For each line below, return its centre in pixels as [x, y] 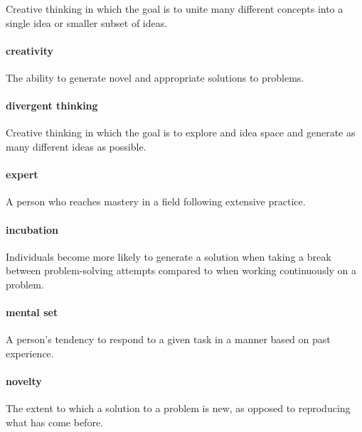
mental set [32, 312]
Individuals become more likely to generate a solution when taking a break [169, 256]
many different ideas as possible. [76, 146]
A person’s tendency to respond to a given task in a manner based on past [168, 339]
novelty [24, 381]
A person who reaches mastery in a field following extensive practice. [156, 201]
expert [22, 174]
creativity [30, 50]
